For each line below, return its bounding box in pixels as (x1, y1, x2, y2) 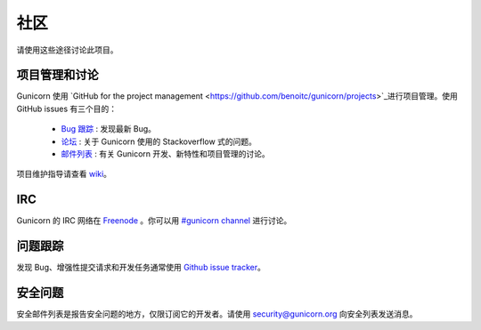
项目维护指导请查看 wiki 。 (16, 169, 111, 180)
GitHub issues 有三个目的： (16, 103, 118, 114)
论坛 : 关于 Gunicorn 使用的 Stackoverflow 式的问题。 (61, 136, 257, 147)
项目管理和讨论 (16, 68, 99, 83)
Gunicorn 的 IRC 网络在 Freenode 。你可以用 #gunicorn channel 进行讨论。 (16, 215, 292, 226)
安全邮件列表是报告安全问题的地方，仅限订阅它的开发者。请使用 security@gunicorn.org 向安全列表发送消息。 (16, 309, 418, 319)
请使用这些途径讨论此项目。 (16, 44, 118, 55)
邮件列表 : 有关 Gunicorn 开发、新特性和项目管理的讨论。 (61, 149, 271, 159)
